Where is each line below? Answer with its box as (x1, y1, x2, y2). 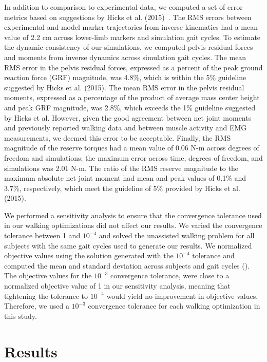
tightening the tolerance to (4, 290, 88, 301)
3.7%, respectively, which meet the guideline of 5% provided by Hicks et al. (4, 182, 240, 193)
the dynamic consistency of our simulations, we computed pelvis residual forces (4, 42, 253, 52)
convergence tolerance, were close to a (110, 270, 230, 281)
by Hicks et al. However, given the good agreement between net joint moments (4, 112, 252, 123)
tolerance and (192, 250, 235, 261)
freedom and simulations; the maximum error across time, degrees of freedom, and (4, 152, 263, 163)
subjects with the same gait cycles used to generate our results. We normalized (4, 240, 252, 251)
